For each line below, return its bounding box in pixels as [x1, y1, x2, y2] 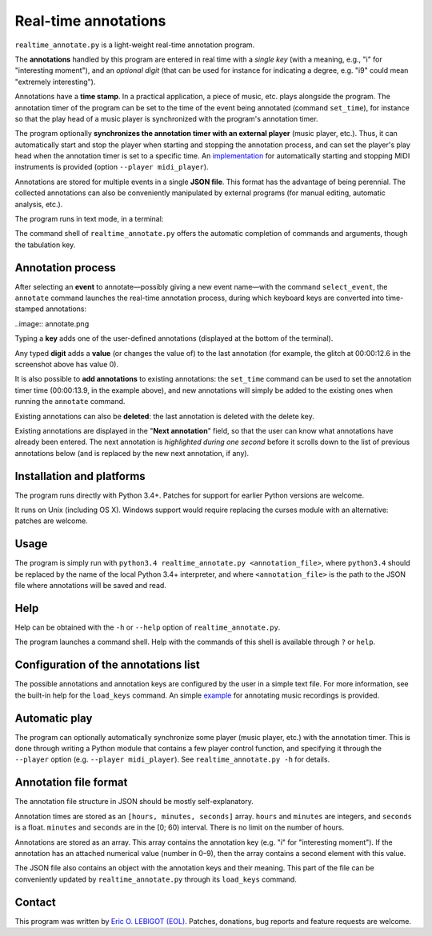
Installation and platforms [14, 469, 146, 483]
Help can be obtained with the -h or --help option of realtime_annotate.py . [14, 622, 281, 632]
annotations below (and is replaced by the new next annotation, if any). [14, 448, 250, 458]
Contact [14, 895, 56, 909]
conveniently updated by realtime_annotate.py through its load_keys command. [14, 874, 298, 884]
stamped [14, 304, 44, 314]
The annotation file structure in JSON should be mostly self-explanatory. [14, 797, 254, 806]
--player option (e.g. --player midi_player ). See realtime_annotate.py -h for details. [14, 754, 330, 764]
